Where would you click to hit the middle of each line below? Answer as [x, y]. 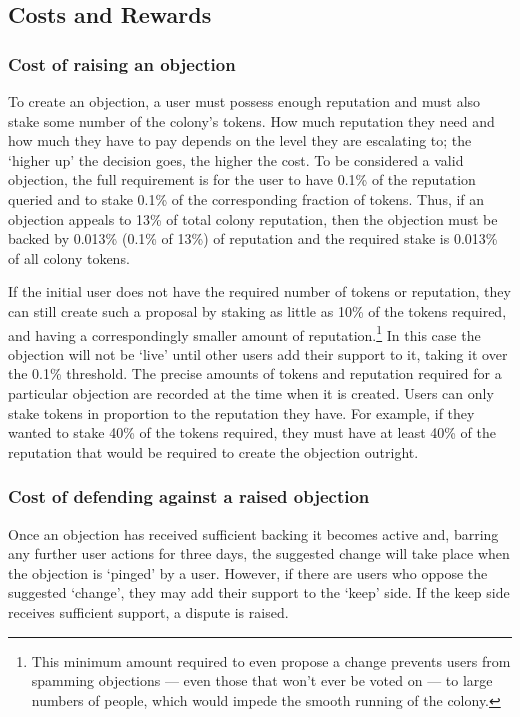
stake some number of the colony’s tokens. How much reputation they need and [251, 120]
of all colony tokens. [69, 257]
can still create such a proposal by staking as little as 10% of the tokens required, [257, 310]
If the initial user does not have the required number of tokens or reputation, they [259, 291]
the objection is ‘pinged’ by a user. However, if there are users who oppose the [248, 572]
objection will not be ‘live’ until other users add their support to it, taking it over [258, 353]
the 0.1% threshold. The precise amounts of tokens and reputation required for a [255, 373]
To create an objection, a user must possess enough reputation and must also [244, 101]
